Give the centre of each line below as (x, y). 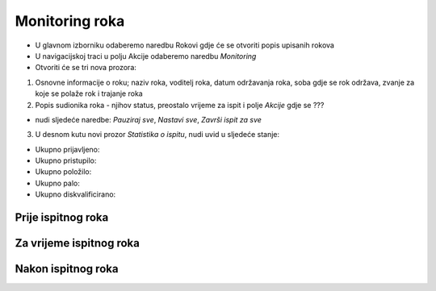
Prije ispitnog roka (62, 218)
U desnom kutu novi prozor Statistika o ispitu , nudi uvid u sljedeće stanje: (157, 135)
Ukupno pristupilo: (66, 160)
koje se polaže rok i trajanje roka (89, 94)
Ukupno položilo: (63, 172)
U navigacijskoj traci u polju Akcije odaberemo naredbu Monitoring (146, 56)
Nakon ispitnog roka (67, 269)
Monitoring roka (70, 21)
